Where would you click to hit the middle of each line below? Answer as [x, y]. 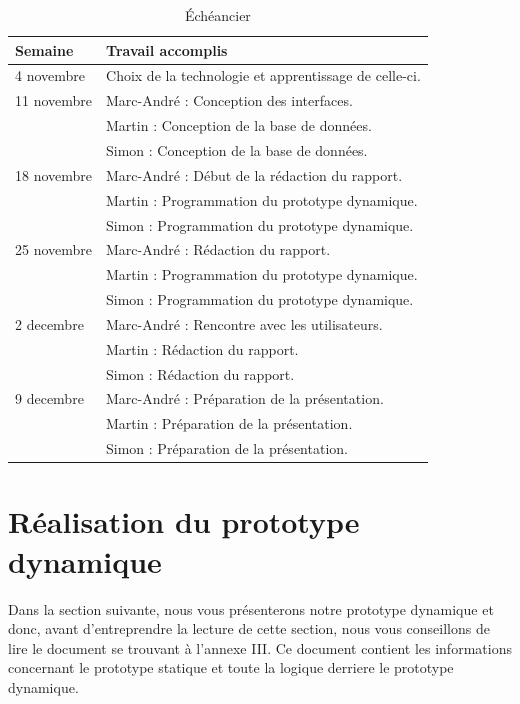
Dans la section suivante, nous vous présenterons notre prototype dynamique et [251, 608]
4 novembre [50, 75]
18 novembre [54, 174]
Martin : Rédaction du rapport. [202, 348]
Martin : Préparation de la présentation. [229, 423]
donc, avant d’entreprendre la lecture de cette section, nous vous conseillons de [249, 628]
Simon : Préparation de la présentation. [227, 448]
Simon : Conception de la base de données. [237, 149]
